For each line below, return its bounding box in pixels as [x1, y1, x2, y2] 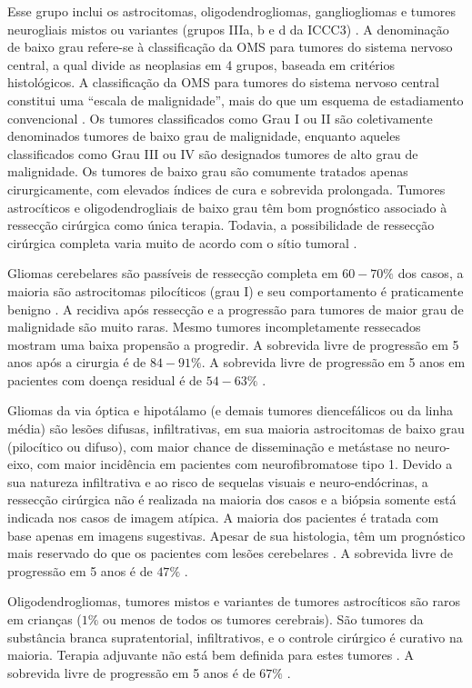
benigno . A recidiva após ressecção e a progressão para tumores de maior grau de [7, 299, 464, 318]
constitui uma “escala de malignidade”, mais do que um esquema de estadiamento [7, 90, 464, 109]
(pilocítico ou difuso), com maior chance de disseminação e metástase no [7, 436, 411, 455]
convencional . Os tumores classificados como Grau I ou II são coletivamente [7, 108, 433, 127]
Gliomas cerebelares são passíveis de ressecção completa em [7, 264, 338, 283]
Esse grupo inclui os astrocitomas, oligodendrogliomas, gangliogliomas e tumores [7, 2, 456, 20]
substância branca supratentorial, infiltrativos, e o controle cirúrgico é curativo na [7, 627, 463, 646]
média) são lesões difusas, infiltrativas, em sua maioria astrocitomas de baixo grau [7, 419, 465, 438]
